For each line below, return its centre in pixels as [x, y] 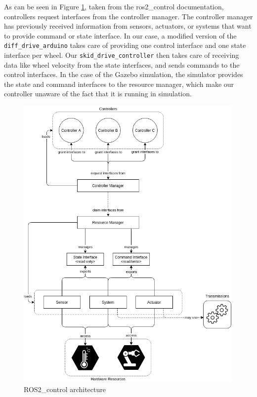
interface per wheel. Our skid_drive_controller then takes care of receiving [122, 55]
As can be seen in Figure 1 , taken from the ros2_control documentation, [114, 6]
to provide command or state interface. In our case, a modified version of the [120, 35]
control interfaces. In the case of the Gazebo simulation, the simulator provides [124, 74]
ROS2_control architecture [65, 389]
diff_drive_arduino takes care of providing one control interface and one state [125, 45]
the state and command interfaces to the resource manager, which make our [119, 84]
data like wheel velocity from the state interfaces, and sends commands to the [122, 64]
